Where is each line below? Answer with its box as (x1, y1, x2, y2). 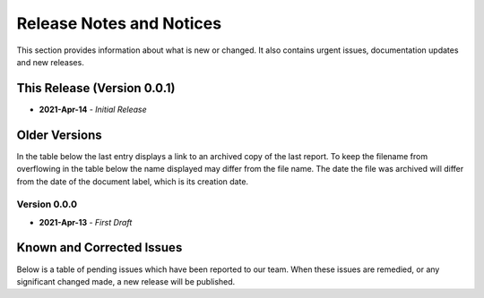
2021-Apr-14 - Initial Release (39, 104, 147, 115)
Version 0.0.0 (16, 198, 78, 210)
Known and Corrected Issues (16, 240, 183, 255)
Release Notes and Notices (16, 13, 222, 33)
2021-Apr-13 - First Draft (39, 217, 133, 227)
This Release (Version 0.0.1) (16, 81, 176, 96)
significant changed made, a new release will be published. (16, 276, 236, 286)
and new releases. (16, 56, 84, 67)
